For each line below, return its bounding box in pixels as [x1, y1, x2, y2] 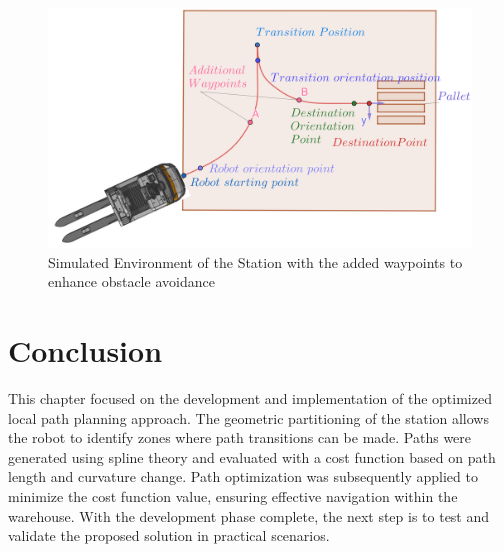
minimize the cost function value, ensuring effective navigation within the [8, 486, 458, 507]
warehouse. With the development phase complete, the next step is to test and [8, 505, 490, 526]
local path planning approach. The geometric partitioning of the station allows [8, 407, 489, 428]
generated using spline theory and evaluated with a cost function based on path [8, 446, 496, 467]
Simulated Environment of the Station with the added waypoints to [48, 251, 463, 272]
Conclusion [8, 330, 163, 371]
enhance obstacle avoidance [48, 271, 215, 292]
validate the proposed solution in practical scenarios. [8, 525, 330, 546]
